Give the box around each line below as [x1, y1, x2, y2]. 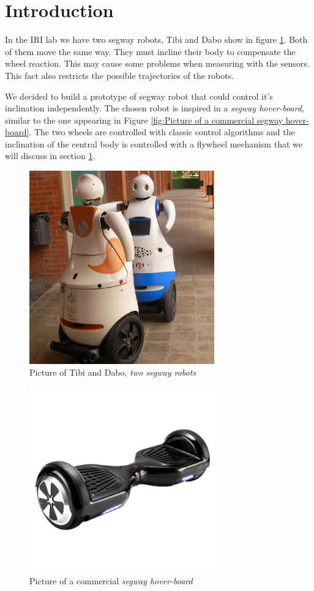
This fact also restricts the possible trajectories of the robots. [5, 69, 234, 81]
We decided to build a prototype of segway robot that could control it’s [5, 89, 273, 102]
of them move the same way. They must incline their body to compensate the [5, 45, 296, 58]
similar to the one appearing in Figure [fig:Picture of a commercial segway [5, 113, 283, 126]
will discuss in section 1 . [5, 149, 95, 162]
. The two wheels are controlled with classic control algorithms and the [29, 125, 295, 138]
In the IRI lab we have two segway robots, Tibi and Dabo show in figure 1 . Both [5, 33, 308, 46]
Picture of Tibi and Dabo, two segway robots [29, 366, 196, 379]
